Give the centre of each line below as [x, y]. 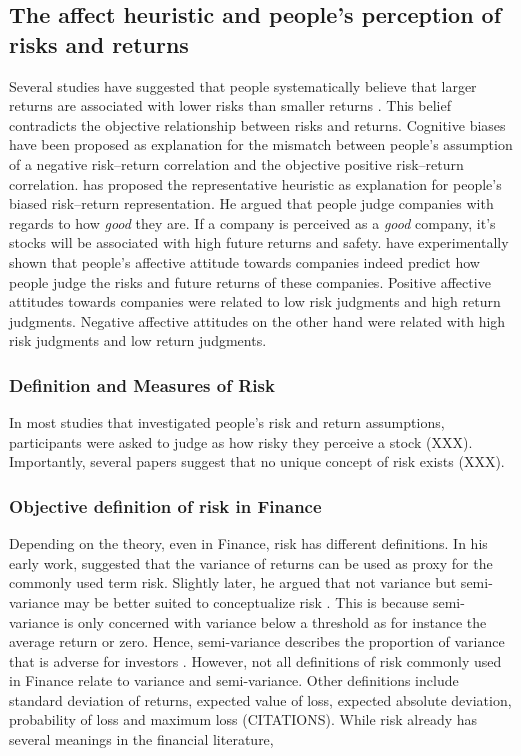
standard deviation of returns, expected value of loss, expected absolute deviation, [260, 699]
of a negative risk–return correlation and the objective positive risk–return [236, 163]
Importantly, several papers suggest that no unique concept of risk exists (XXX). [257, 461]
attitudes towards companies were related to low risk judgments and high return [255, 301]
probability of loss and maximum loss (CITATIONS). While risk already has [243, 719]
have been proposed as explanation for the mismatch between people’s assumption [261, 144]
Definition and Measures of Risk [142, 384]
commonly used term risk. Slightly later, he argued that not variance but [233, 582]
